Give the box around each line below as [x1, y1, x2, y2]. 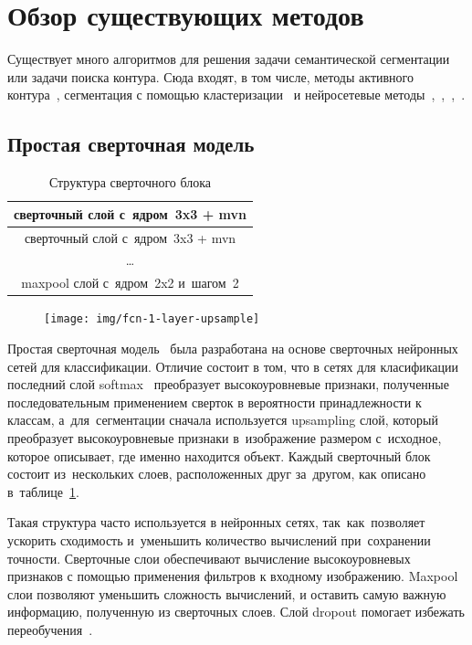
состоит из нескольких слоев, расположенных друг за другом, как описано [7, 464, 426, 483]
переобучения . [7, 619, 93, 639]
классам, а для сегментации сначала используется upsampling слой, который [7, 410, 438, 429]
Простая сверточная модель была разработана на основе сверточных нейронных [7, 338, 458, 357]
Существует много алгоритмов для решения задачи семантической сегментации [7, 49, 450, 69]
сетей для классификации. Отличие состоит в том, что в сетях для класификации [7, 356, 459, 375]
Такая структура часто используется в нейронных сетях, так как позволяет [7, 513, 425, 532]
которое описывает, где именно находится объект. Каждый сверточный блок [7, 446, 431, 465]
